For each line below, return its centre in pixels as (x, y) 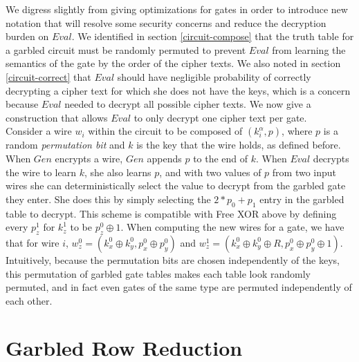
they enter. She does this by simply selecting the (108, 199)
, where (297, 131)
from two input (304, 172)
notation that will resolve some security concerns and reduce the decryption (166, 22)
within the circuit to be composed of (165, 131)
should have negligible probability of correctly (214, 76)
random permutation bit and (65, 145)
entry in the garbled (302, 199)
